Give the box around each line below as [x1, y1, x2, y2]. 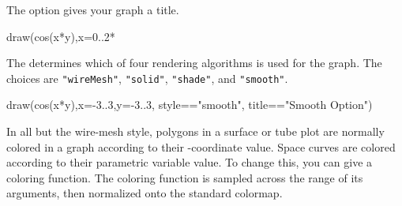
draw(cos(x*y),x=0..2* [6, 28, 115, 44]
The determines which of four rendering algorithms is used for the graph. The [6, 54, 382, 71]
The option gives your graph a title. [6, 2, 179, 17]
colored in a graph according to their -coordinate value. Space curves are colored [6, 138, 396, 155]
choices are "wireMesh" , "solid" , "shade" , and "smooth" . [6, 69, 288, 86]
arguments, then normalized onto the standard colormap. [6, 185, 283, 201]
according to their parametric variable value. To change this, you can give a [6, 154, 373, 170]
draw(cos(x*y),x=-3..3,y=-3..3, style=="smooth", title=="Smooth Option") [6, 96, 373, 113]
